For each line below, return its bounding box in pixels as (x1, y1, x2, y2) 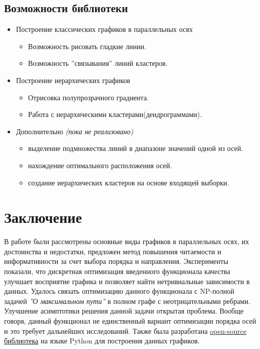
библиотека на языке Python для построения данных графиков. (4, 335, 200, 346)
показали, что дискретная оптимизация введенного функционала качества (4, 266, 230, 277)
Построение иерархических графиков (16, 74, 131, 85)
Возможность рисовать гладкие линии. (28, 41, 147, 51)
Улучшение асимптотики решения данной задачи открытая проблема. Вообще (4, 305, 244, 316)
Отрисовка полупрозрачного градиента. (28, 92, 149, 102)
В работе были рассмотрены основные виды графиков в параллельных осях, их (4, 236, 249, 247)
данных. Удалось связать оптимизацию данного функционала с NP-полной (4, 286, 235, 296)
